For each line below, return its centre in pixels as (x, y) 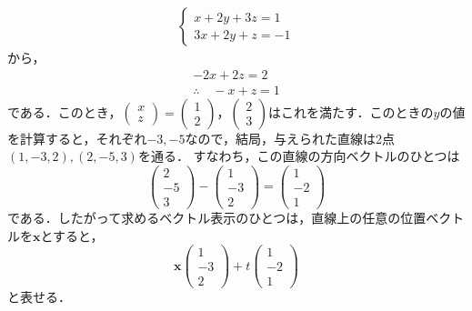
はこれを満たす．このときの (351, 111)
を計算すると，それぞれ (77, 138)
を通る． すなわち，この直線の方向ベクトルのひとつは (299, 156)
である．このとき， (65, 111)
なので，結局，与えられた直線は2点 (290, 138)
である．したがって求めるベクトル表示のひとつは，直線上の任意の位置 (217, 218)
